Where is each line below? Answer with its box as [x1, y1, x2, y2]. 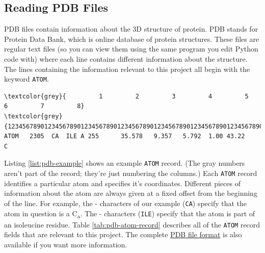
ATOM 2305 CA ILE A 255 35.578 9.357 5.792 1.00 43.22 [4, 133, 245, 140]
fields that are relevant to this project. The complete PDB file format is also [4, 229, 242, 240]
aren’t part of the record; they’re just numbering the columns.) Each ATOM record [4, 168, 257, 179]
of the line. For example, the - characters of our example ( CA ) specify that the [4, 197, 247, 208]
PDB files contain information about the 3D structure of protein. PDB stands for [4, 23, 258, 34]
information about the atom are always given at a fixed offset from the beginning [4, 188, 257, 198]
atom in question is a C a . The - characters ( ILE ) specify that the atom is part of [4, 208, 255, 220]
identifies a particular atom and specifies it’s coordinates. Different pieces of [4, 178, 241, 188]
